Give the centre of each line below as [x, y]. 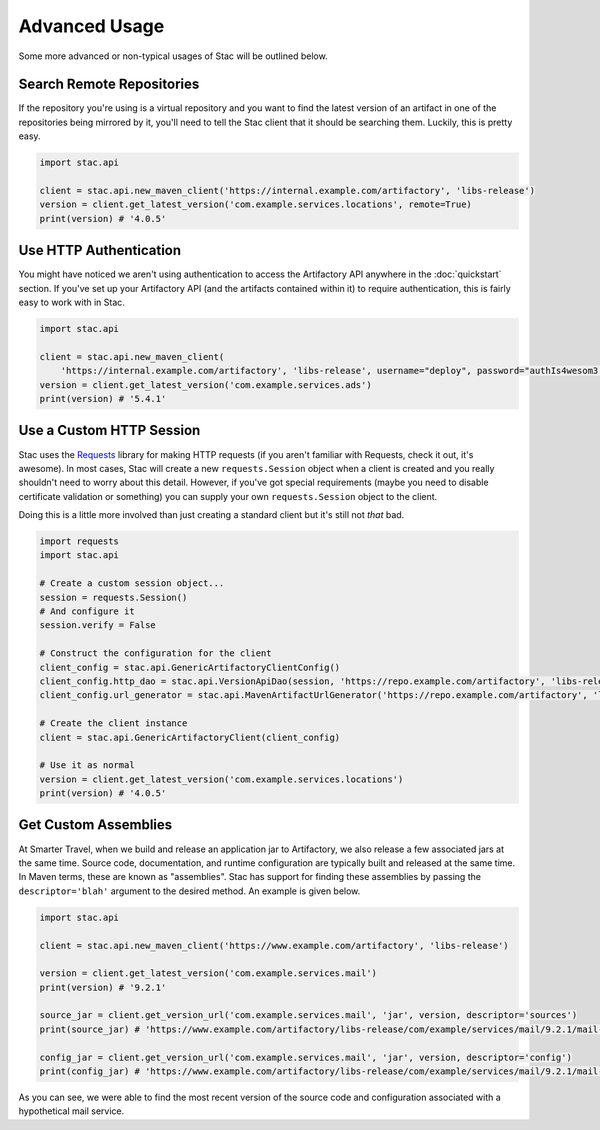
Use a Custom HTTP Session [109, 430]
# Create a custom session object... [132, 583]
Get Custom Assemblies [95, 825]
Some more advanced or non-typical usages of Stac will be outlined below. [173, 56]
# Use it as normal [87, 765]
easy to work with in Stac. [71, 302]
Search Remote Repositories [109, 84]
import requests [79, 541]
